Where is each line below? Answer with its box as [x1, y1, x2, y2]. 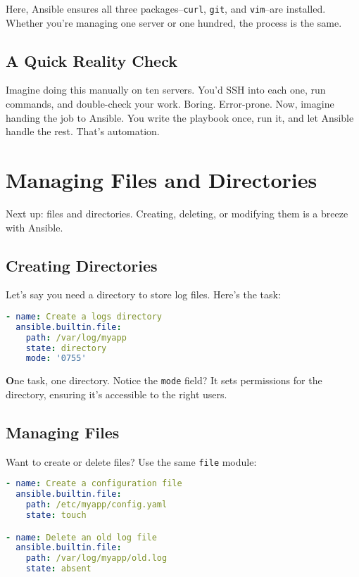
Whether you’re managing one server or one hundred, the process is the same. [6, 15, 342, 30]
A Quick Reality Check [6, 49, 177, 71]
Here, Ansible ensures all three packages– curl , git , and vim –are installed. [6, 1, 326, 15]
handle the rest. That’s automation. [6, 124, 160, 139]
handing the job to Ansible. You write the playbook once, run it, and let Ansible [6, 110, 354, 125]
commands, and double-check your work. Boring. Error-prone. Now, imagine [6, 96, 334, 111]
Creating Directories [6, 254, 158, 276]
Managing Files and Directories [6, 165, 317, 194]
